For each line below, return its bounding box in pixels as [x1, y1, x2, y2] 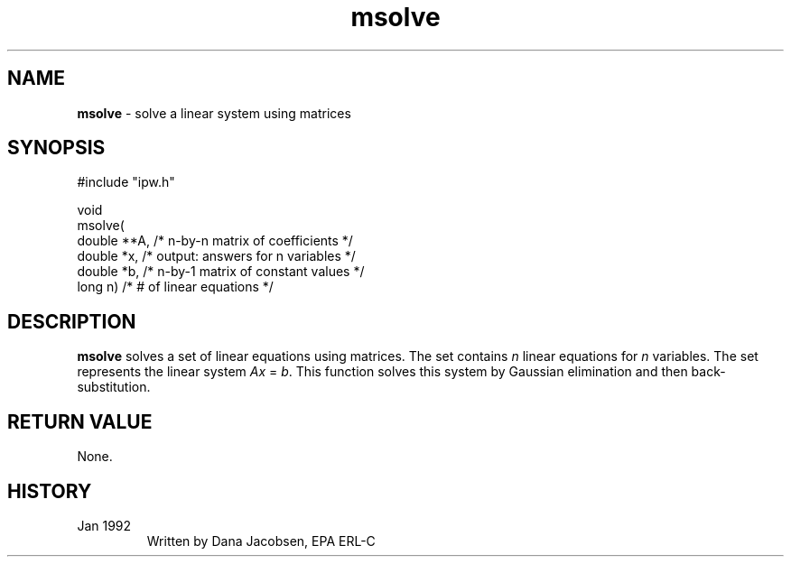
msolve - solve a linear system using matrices [77, 105, 351, 121]
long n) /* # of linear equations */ [77, 279, 274, 295]
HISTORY [7, 479, 92, 503]
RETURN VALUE [7, 410, 153, 433]
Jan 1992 [77, 517, 132, 533]
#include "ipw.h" [77, 174, 175, 190]
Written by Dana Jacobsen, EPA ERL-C [146, 532, 376, 549]
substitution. [77, 379, 151, 395]
